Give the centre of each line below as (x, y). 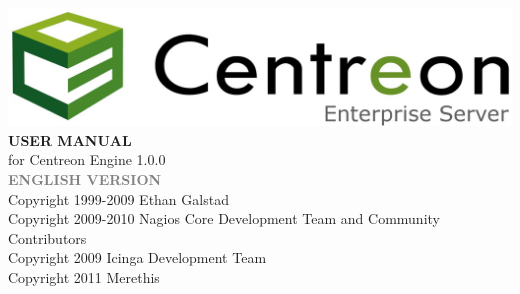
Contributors (47, 237)
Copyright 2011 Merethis (84, 276)
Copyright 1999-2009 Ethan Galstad (118, 198)
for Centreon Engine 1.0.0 (87, 159)
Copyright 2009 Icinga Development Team (137, 257)
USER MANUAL (70, 139)
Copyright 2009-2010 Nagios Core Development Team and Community (224, 218)
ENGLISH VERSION (85, 178)
